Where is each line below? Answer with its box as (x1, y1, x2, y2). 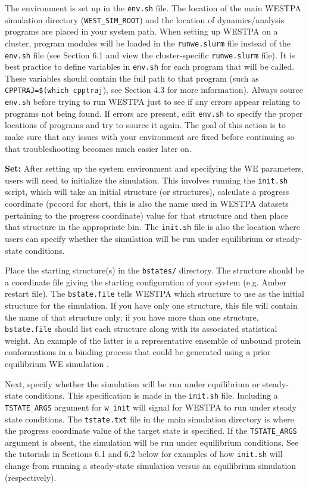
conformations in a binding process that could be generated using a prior (5, 346, 271, 358)
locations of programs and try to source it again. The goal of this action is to (5, 119, 286, 131)
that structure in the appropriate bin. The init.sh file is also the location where (5, 220, 300, 233)
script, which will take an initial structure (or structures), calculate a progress (5, 185, 289, 198)
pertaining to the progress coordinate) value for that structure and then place (5, 209, 288, 221)
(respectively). (5, 471, 57, 483)
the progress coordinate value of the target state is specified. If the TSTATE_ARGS (5, 424, 297, 437)
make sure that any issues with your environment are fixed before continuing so (5, 130, 295, 143)
